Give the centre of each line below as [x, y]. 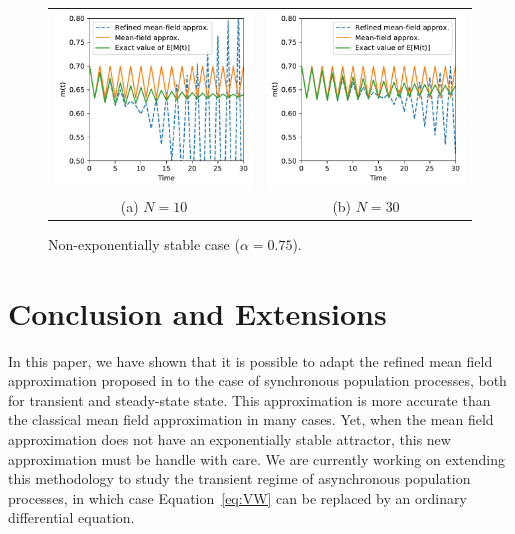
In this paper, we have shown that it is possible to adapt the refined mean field [250, 360]
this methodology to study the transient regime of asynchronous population [239, 478]
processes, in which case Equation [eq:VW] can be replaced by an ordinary [237, 497]
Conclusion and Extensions [197, 312]
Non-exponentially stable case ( [144, 243]
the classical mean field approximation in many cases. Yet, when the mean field [251, 419]
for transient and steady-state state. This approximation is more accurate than [249, 399]
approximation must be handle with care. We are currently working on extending [256, 458]
